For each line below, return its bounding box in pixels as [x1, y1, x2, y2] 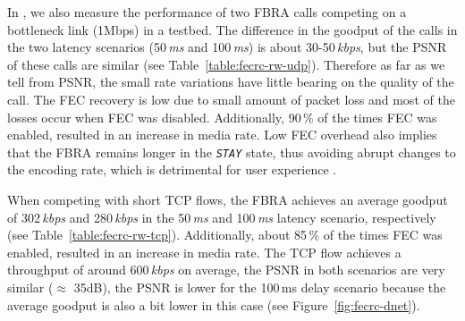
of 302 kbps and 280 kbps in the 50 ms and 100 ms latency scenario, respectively [7, 207, 436, 226]
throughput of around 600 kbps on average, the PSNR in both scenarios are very [7, 260, 445, 279]
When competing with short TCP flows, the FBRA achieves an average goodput [7, 190, 448, 208]
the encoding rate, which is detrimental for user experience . [7, 160, 337, 179]
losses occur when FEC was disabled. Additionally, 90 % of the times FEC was [7, 107, 437, 126]
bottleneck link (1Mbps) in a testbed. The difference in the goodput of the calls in [7, 20, 458, 38]
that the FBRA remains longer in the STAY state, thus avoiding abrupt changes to [7, 142, 456, 161]
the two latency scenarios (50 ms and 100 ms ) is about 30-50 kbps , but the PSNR [7, 38, 447, 56]
